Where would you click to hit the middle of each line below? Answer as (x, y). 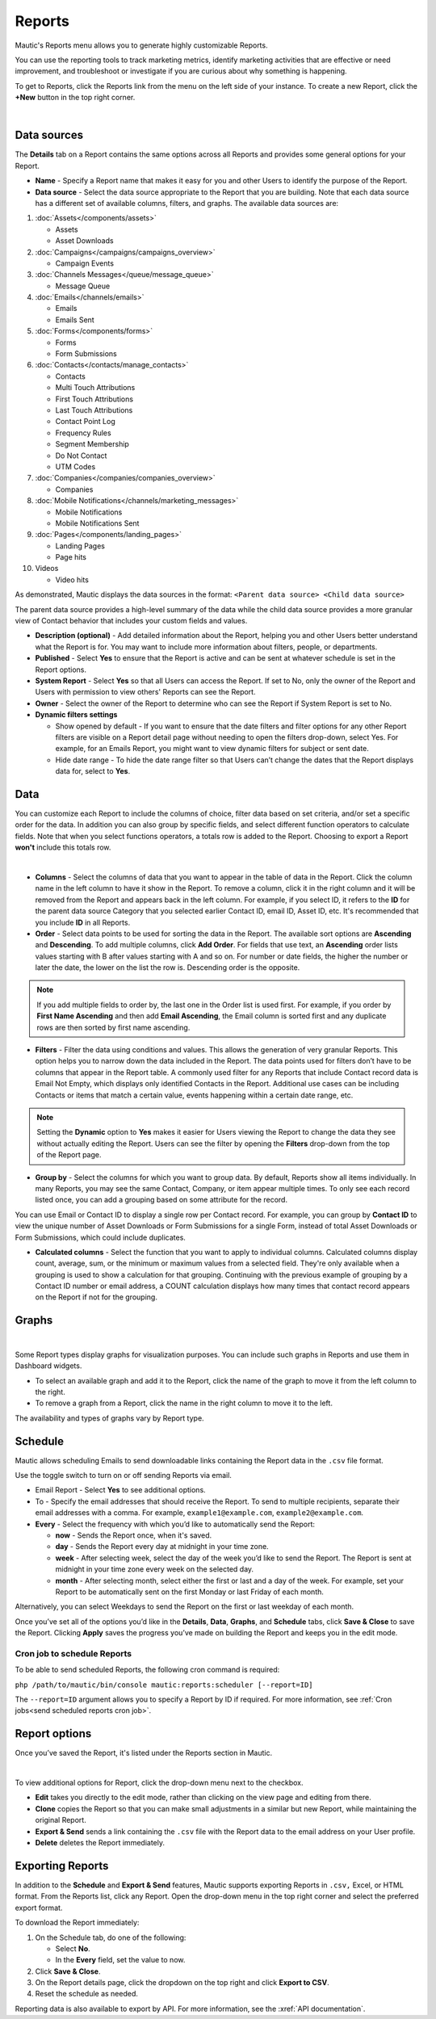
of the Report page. (69, 1155)
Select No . (73, 1948)
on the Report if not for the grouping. (96, 1297)
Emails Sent (75, 320)
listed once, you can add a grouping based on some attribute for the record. (161, 1200)
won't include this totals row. (63, 847)
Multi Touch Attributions (95, 388)
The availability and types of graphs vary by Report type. (110, 1418)
